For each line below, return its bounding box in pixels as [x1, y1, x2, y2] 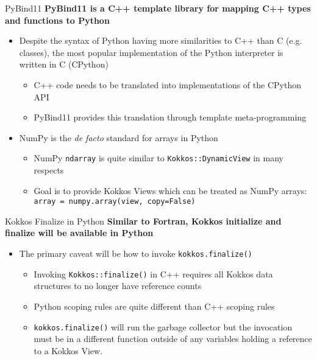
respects [34, 164, 64, 176]
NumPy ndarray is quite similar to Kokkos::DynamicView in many [34, 152, 283, 164]
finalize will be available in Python [5, 226, 154, 239]
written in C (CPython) [19, 58, 109, 71]
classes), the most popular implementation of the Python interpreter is [19, 46, 283, 58]
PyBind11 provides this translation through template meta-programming [34, 111, 307, 124]
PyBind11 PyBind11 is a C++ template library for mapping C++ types [5, 2, 311, 14]
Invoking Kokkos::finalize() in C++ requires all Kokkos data [34, 267, 273, 280]
